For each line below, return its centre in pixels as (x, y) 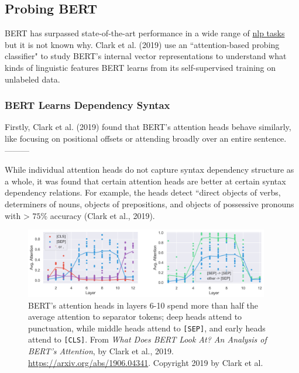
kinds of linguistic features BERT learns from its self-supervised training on (140, 67)
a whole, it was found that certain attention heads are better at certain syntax (145, 181)
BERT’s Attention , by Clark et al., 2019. (101, 351)
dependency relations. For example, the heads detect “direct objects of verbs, (143, 192)
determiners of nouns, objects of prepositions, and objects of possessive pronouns (149, 203)
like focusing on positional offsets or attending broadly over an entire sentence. (146, 138)
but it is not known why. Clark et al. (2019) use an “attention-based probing (142, 44)
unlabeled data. (32, 79)
